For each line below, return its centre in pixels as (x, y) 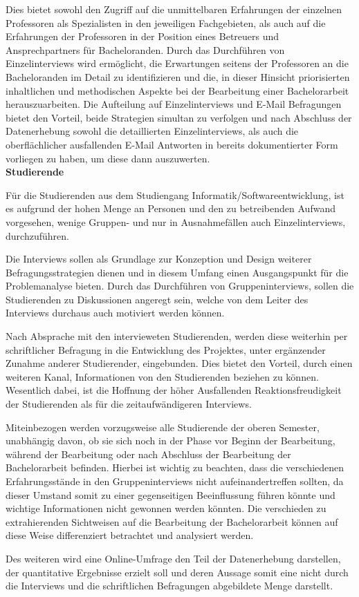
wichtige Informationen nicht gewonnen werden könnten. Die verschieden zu (166, 508)
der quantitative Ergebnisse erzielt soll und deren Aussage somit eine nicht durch (177, 572)
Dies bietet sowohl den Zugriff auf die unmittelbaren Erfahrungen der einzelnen (174, 9)
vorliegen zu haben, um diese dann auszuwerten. (108, 158)
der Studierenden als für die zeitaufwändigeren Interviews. (129, 404)
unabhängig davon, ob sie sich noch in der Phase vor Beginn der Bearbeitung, (171, 440)
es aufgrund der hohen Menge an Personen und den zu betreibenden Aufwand (171, 208)
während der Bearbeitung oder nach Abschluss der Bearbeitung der (148, 454)
